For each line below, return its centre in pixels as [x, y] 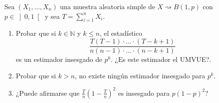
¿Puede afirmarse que [48, 93]
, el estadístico [121, 33]
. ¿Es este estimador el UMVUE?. [161, 59]
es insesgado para [144, 93]
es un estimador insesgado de [59, 59]
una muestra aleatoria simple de [108, 6]
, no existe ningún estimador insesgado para [140, 75]
